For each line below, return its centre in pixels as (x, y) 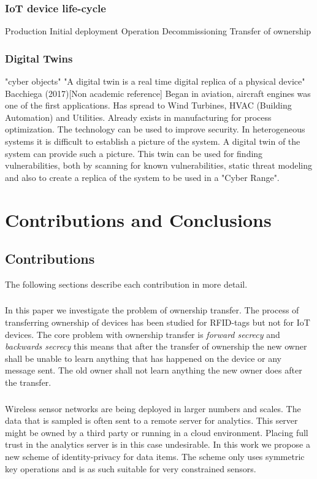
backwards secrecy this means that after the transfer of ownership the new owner (156, 346)
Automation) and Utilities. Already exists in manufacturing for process (138, 117)
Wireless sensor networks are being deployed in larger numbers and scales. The (153, 408)
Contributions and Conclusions (138, 219)
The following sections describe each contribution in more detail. (126, 284)
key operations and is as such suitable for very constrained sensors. (131, 468)
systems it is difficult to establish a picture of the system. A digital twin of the (153, 141)
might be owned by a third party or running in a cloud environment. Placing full (157, 432)
